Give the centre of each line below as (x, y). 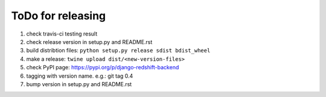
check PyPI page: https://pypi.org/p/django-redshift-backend (103, 67)
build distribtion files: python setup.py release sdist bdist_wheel (118, 51)
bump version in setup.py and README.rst (79, 84)
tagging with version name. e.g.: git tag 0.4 (80, 76)
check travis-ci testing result (62, 34)
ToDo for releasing (59, 16)
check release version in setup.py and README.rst (89, 42)
